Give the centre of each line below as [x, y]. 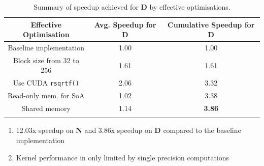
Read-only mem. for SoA [46, 95]
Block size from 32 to [46, 60]
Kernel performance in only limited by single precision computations [123, 157]
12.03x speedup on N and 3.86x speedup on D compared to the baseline [128, 130]
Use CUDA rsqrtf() [46, 83]
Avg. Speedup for [125, 24]
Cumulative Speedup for [211, 24]
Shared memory [46, 108]
